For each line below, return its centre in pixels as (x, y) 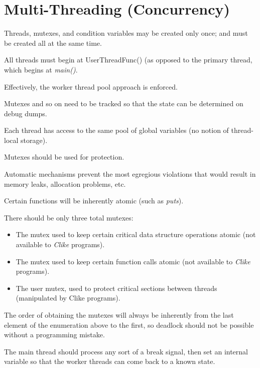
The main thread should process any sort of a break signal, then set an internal (126, 351)
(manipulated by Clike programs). (68, 298)
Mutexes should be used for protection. (64, 157)
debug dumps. (26, 113)
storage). (34, 140)
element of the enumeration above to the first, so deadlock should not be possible (129, 324)
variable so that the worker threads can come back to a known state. (110, 361)
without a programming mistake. (54, 335)
